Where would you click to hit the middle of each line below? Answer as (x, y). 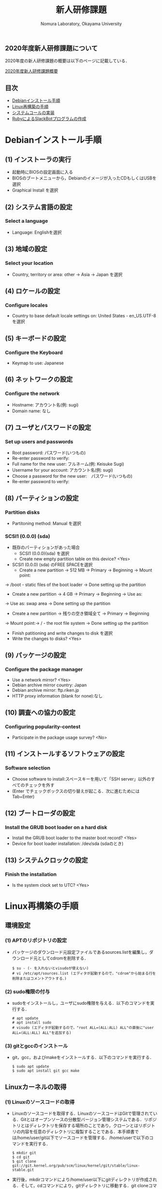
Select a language (27, 221)
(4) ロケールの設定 (33, 291)
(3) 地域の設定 (26, 249)
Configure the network (32, 393)
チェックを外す (40, 785)
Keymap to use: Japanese (38, 363)
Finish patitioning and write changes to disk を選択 (62, 633)
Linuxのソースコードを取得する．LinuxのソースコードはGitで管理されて (82, 1113)
